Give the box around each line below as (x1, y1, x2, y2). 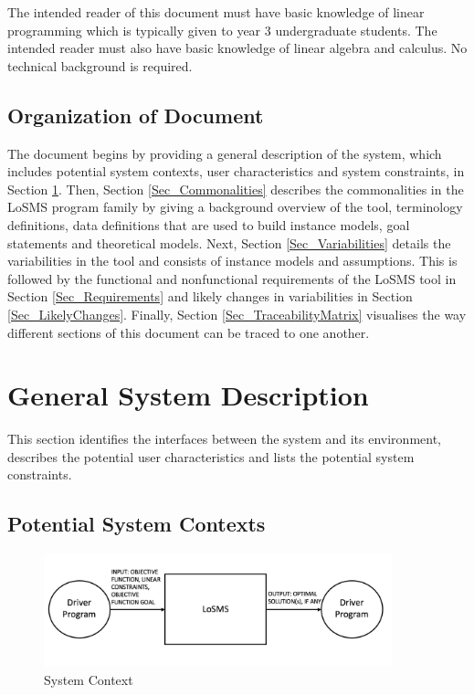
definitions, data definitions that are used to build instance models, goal (7, 215, 410, 234)
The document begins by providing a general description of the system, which (7, 143, 442, 163)
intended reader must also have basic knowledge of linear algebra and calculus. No (7, 38, 468, 58)
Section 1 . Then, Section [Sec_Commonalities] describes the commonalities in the (7, 179, 464, 198)
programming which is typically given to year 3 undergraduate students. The (7, 20, 437, 39)
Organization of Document (7, 100, 264, 129)
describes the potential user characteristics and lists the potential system (7, 447, 415, 466)
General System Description (7, 376, 369, 414)
